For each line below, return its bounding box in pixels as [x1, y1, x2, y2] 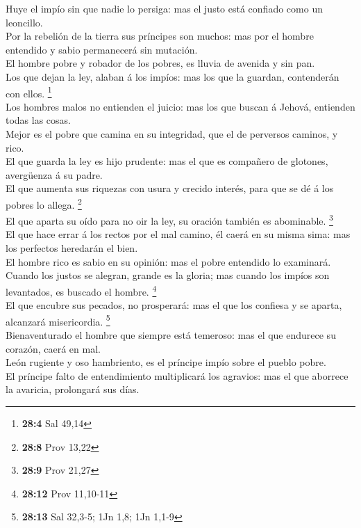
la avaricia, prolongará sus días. [6, 382, 140, 397]
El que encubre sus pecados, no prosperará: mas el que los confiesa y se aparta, [6, 298, 342, 312]
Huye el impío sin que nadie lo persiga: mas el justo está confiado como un [6, 1, 323, 15]
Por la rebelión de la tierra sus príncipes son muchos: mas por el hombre [6, 29, 314, 43]
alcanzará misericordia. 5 [6, 312, 110, 328]
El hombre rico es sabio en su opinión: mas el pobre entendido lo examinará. [6, 254, 331, 269]
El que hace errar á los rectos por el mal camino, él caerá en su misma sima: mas [6, 227, 351, 241]
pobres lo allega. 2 [6, 195, 82, 211]
